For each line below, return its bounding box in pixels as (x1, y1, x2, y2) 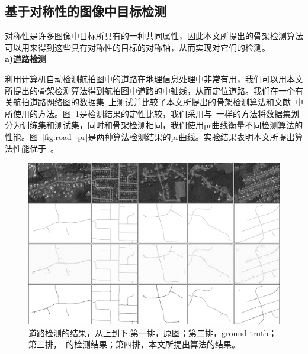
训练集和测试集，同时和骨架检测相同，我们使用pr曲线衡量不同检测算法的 (21, 119, 303, 131)
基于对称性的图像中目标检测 (5, 2, 166, 20)
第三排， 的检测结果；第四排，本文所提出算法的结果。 (28, 338, 240, 350)
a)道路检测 (5, 53, 47, 65)
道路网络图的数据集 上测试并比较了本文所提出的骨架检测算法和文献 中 (29, 96, 303, 108)
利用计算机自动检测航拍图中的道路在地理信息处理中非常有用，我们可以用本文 (5, 72, 303, 85)
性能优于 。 (12, 142, 59, 154)
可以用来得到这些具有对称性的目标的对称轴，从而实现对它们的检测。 (5, 41, 270, 53)
